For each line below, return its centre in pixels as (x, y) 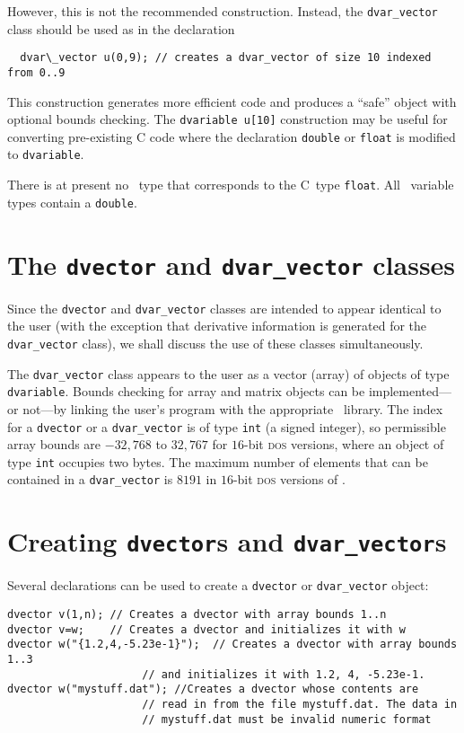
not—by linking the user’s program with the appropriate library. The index (233, 408)
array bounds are (54, 444)
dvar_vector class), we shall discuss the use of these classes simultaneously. (215, 343)
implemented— (410, 391)
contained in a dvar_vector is (90, 479)
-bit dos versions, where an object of (344, 444)
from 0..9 (36, 72)
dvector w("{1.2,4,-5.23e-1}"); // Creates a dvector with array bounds (232, 645)
